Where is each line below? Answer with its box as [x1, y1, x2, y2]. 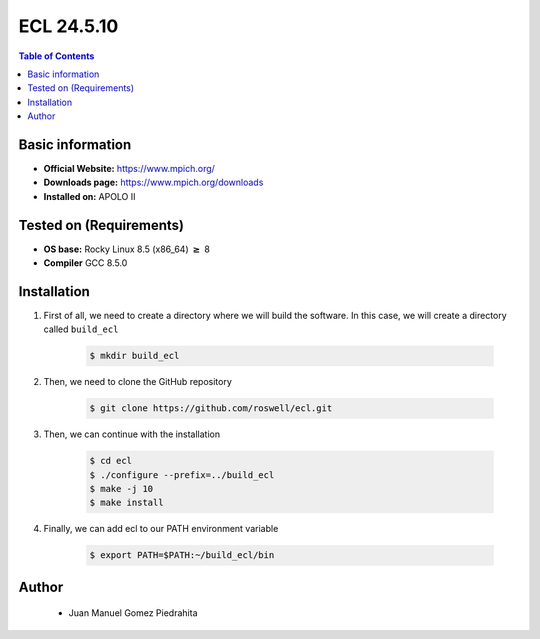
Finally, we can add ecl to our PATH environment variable [43, 523, 279, 535]
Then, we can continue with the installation [43, 428, 220, 440]
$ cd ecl [89, 455, 133, 467]
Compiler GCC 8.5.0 [43, 257, 128, 269]
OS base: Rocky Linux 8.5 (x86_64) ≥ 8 [43, 243, 210, 255]
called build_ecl [43, 323, 119, 335]
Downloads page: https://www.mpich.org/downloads [43, 176, 264, 189]
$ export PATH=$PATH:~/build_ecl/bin [89, 550, 275, 561]
